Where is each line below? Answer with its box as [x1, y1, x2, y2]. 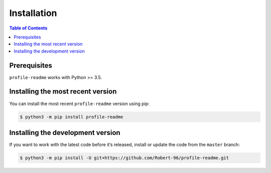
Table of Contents [9, 25, 48, 31]
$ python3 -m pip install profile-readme [20, 114, 123, 119]
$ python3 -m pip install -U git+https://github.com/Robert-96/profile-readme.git [20, 155, 229, 160]
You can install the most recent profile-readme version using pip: [9, 100, 150, 106]
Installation [9, 7, 57, 18]
